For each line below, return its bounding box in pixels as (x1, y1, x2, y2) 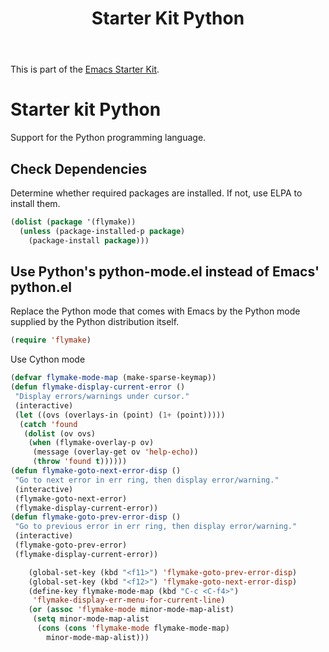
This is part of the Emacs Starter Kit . (10, 63, 160, 76)
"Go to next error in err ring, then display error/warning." (14, 475, 280, 485)
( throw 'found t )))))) (32, 457, 128, 467)
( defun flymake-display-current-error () (10, 382, 186, 392)
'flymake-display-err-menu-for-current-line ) (32, 595, 226, 606)
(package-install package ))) (28, 235, 150, 246)
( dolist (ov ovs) (23, 428, 97, 439)
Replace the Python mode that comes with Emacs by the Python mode (10, 305, 301, 317)
